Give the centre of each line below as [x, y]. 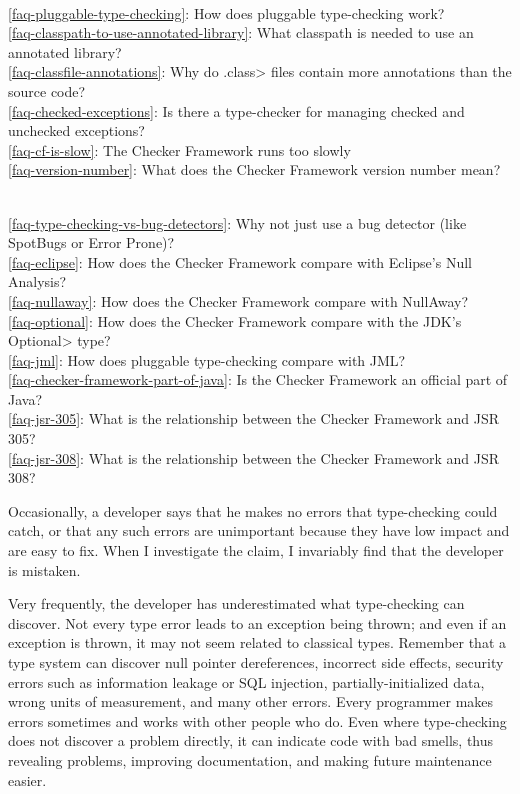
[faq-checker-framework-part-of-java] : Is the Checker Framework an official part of [258, 379]
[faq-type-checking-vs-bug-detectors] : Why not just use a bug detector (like [237, 222]
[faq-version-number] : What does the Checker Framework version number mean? [254, 169]
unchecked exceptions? [76, 130]
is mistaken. [44, 569]
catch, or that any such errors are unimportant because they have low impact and [259, 530]
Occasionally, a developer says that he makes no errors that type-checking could [253, 510]
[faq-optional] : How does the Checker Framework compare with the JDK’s [235, 320]
